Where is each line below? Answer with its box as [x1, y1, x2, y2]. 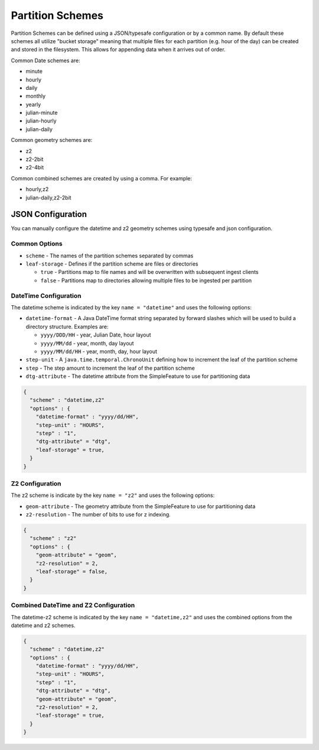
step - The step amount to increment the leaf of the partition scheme [25, 364, 195, 371]
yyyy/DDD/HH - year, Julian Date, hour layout [40, 331, 151, 338]
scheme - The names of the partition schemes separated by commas [25, 252, 194, 259]
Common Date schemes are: [11, 57, 80, 64]
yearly [25, 101, 41, 108]
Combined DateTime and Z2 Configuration [11, 601, 135, 609]
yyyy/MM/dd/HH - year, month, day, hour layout [40, 348, 158, 355]
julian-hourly [25, 117, 57, 124]
